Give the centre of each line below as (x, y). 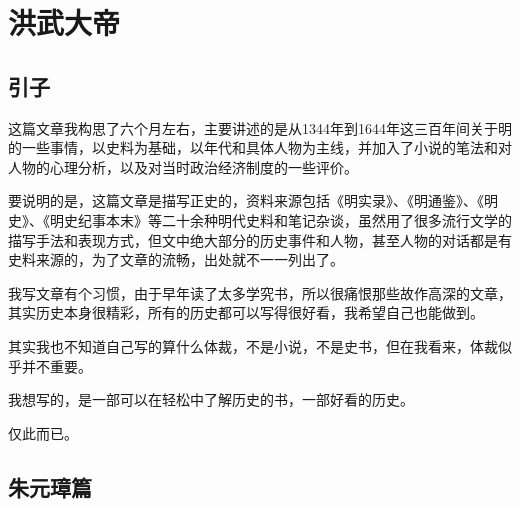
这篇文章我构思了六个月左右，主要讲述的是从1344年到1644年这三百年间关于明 (260, 127)
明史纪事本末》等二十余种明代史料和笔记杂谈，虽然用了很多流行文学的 (280, 219)
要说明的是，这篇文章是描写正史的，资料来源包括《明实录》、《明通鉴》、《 (246, 200)
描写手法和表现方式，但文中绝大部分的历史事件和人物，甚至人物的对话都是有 (260, 239)
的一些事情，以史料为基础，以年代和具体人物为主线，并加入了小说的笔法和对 (260, 147)
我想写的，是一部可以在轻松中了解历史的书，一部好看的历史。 (211, 399)
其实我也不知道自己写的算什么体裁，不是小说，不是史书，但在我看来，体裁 (253, 345)
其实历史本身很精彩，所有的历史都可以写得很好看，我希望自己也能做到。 (246, 312)
